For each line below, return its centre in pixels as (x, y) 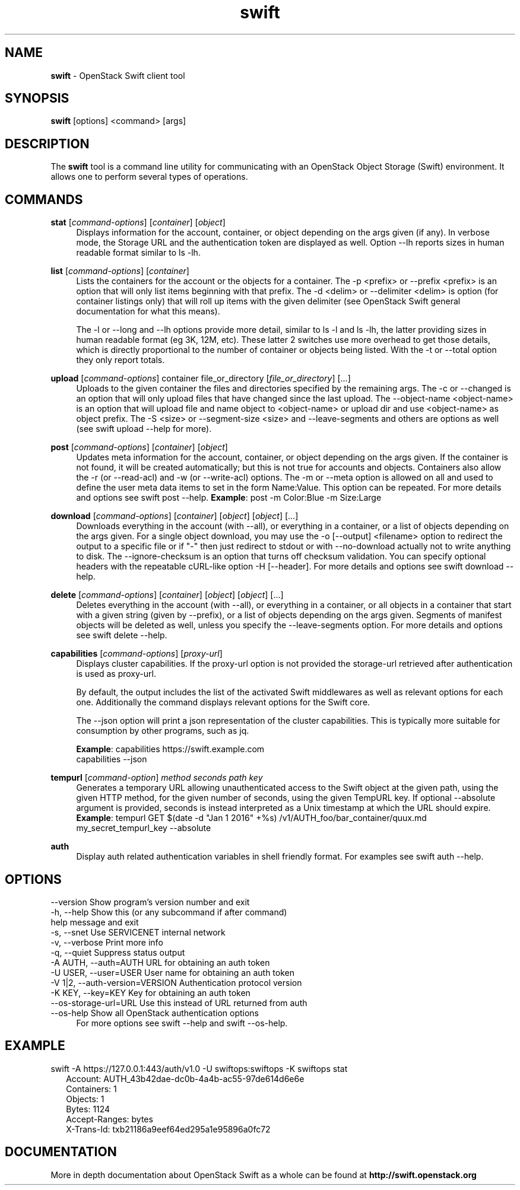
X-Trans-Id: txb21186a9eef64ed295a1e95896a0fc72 (168, 1129)
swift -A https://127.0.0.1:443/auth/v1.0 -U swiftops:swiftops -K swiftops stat (199, 1068)
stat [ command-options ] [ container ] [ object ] (138, 222)
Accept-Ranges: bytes (110, 1119)
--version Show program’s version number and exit (150, 902)
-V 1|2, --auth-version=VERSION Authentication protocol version (176, 982)
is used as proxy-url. (116, 674)
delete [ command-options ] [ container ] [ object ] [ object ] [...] (167, 595)
